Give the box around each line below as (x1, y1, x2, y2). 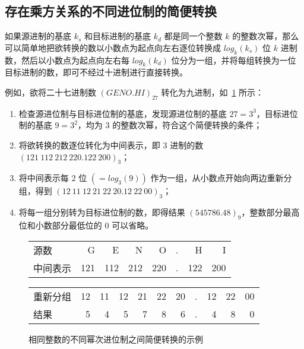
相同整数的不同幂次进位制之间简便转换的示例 (28, 332, 203, 345)
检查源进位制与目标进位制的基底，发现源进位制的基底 (18, 107, 227, 119)
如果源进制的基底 (5, 30, 71, 42)
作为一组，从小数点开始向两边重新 (150, 172, 284, 184)
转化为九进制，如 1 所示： (161, 85, 264, 98)
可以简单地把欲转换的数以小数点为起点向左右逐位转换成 (5, 41, 221, 53)
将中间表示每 (18, 172, 69, 184)
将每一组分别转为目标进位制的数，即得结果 (18, 206, 185, 218)
